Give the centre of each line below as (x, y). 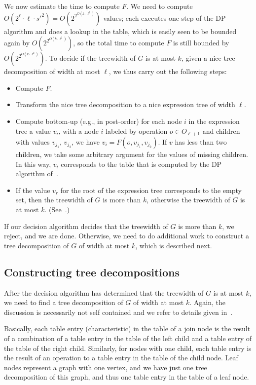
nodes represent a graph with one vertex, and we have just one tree (106, 367)
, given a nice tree (208, 58)
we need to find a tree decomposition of (64, 302)
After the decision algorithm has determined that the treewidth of (104, 292)
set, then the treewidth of (54, 200)
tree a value (33, 131)
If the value (33, 190)
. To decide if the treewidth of (90, 58)
